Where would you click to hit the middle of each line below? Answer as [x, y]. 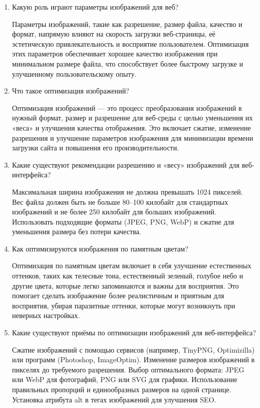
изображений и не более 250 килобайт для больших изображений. [114, 212]
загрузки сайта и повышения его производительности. [95, 148]
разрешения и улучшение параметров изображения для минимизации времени [133, 137]
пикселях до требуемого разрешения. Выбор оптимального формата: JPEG [128, 369]
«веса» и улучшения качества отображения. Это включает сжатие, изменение [131, 127]
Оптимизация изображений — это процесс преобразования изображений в [127, 107]
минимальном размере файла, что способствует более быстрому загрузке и [127, 63]
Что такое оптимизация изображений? [71, 91]
